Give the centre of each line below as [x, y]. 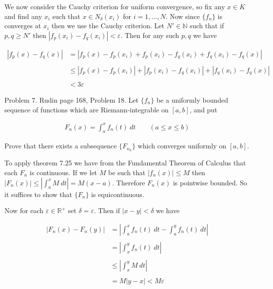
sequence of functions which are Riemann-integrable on [87, 109]
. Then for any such [150, 35]
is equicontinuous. [118, 194]
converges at [23, 26]
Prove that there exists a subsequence [61, 146]
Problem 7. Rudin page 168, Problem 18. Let [72, 99]
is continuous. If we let [63, 172]
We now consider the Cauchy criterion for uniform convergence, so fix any [115, 6]
